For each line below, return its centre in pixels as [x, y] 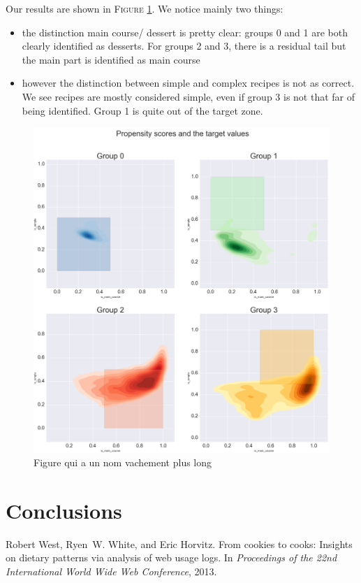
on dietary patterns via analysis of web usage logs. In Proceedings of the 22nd [171, 557]
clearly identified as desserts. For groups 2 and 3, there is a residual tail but [184, 46]
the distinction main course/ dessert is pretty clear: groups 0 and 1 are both [185, 32]
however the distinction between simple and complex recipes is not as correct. [188, 83]
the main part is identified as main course [111, 59]
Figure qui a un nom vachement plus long [123, 462]
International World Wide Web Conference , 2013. [111, 571]
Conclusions [64, 510]
